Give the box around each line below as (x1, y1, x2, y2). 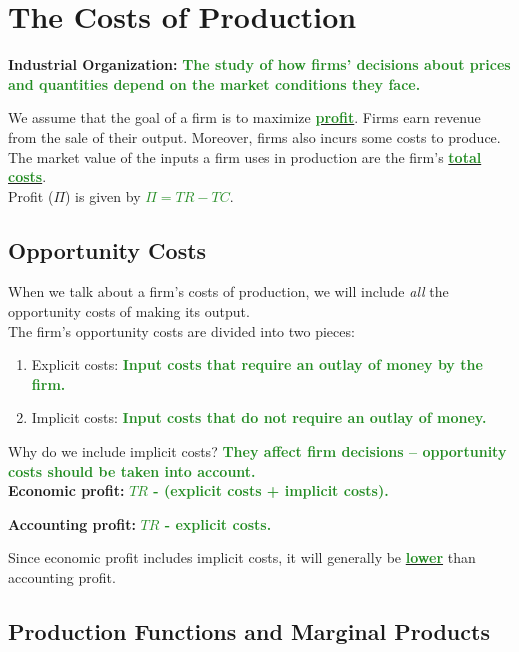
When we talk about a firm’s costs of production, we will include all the (8, 281, 449, 302)
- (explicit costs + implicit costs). (153, 480, 389, 501)
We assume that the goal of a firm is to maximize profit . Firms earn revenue (8, 107, 481, 128)
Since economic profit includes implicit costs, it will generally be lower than (8, 547, 476, 568)
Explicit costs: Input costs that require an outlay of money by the (31, 354, 483, 375)
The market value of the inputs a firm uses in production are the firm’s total (8, 146, 482, 167)
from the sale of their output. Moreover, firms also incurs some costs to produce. (8, 126, 501, 147)
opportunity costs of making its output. (8, 301, 250, 322)
